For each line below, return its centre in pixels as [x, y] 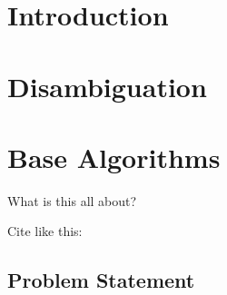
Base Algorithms [114, 157]
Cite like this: [45, 231]
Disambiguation [107, 86]
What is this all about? [72, 200]
